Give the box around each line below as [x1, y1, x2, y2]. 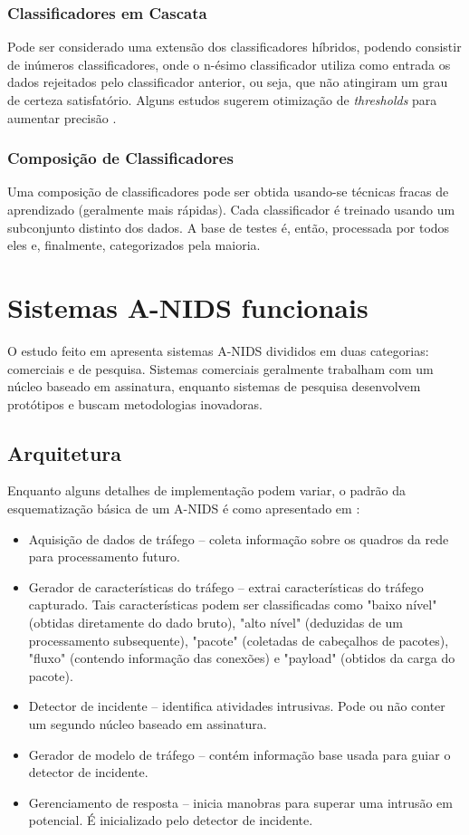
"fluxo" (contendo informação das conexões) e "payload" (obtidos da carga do [28, 648, 455, 667]
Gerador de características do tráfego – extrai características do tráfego [28, 577, 424, 596]
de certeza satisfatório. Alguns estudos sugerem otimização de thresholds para [7, 91, 437, 109]
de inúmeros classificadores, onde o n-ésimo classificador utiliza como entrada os [7, 54, 451, 73]
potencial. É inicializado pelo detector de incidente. [28, 811, 313, 830]
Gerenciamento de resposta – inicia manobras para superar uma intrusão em [28, 792, 453, 811]
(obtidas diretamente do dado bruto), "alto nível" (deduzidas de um [28, 613, 404, 632]
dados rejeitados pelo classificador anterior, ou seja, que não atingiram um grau [7, 72, 448, 91]
